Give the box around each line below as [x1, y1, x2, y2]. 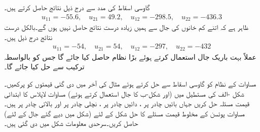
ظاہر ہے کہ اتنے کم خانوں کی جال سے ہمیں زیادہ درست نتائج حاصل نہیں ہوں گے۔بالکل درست [4, 22, 249, 32]
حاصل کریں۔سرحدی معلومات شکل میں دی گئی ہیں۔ [4, 118, 138, 128]
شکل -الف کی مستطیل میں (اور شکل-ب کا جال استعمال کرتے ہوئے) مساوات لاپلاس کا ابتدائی [4, 88, 244, 99]
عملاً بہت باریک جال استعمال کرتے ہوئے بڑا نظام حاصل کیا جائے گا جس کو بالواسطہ [4, 51, 256, 62]
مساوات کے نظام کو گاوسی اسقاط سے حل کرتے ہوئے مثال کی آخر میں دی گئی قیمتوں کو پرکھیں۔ [4, 78, 256, 89]
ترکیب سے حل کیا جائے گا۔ [4, 61, 85, 72]
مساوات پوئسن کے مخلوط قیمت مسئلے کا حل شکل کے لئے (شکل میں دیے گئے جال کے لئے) [4, 108, 245, 118]
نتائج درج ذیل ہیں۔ [4, 31, 53, 42]
